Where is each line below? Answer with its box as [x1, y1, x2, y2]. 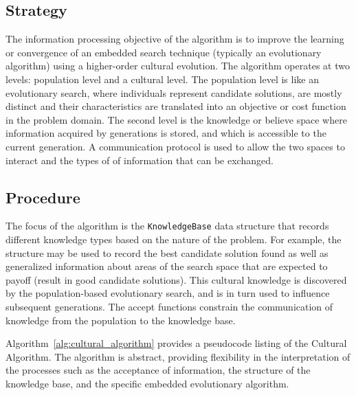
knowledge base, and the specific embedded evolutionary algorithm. [5, 376, 289, 390]
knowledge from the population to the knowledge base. [5, 313, 236, 327]
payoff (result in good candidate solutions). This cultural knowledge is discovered [5, 272, 347, 286]
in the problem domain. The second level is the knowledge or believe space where [5, 112, 347, 126]
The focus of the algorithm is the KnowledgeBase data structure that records [5, 218, 329, 233]
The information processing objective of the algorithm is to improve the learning [5, 32, 344, 46]
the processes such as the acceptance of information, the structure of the [5, 363, 311, 377]
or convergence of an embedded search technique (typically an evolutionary [5, 45, 322, 59]
